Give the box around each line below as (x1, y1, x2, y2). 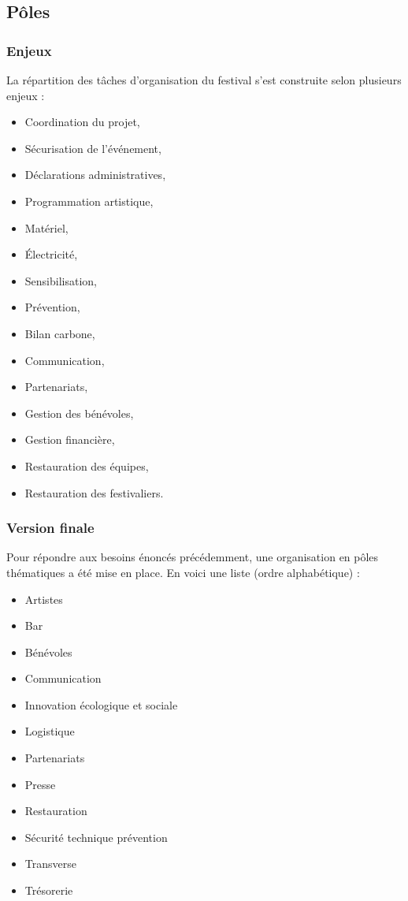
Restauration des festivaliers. (24, 484, 164, 501)
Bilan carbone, (24, 325, 95, 341)
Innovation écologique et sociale (24, 696, 178, 713)
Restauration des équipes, (24, 457, 149, 474)
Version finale (6, 518, 95, 538)
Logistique (24, 723, 75, 739)
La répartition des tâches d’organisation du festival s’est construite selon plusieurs (6, 72, 402, 87)
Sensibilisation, (24, 272, 97, 289)
